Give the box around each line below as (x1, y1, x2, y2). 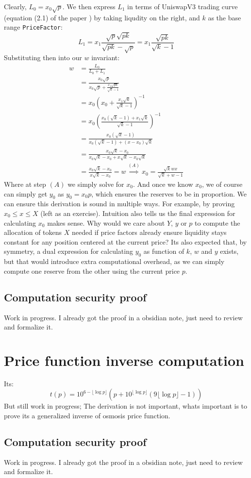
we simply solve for (67, 179, 124, 189)
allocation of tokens (4, 227, 62, 237)
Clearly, (4, 1, 27, 11)
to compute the (195, 217, 240, 228)
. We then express (62, 1, 116, 11)
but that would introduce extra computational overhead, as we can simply (4, 256, 225, 266)
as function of (143, 246, 184, 256)
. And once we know (133, 179, 193, 189)
